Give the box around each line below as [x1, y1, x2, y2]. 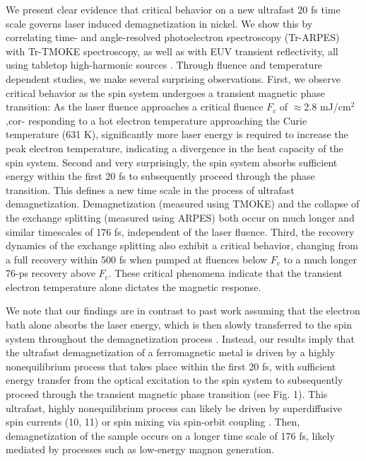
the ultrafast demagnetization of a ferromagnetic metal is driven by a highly [6, 345, 336, 360]
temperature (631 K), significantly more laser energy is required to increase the [6, 127, 348, 142]
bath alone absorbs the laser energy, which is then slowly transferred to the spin [6, 317, 352, 332]
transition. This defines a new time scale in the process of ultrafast [6, 182, 295, 197]
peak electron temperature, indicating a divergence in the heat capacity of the [6, 140, 343, 155]
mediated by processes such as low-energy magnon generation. [6, 442, 275, 457]
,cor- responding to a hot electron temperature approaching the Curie [6, 113, 307, 127]
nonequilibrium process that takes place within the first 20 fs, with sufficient [6, 358, 336, 373]
